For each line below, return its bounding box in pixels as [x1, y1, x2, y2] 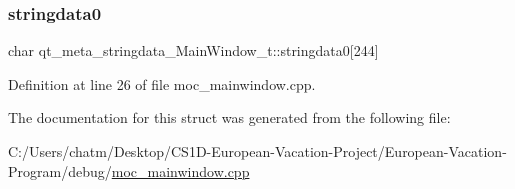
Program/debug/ [8, 160, 112, 181]
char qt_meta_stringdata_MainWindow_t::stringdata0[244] [8, 40, 379, 61]
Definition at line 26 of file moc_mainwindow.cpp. [8, 73, 316, 94]
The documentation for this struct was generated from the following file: [8, 107, 451, 128]
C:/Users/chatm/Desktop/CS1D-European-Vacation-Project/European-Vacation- [8, 141, 507, 161]
